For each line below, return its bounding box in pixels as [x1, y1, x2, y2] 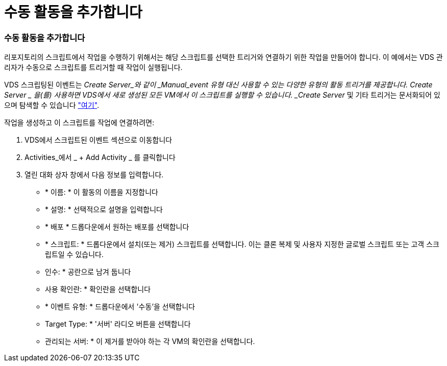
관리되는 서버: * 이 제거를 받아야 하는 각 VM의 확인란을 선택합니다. [45, 337, 255, 346]
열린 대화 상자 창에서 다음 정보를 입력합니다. [24, 170, 164, 179]
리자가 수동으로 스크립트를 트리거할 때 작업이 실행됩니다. [4, 63, 183, 72]
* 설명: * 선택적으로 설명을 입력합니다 [45, 205, 163, 214]
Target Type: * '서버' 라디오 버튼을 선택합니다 [45, 319, 191, 329]
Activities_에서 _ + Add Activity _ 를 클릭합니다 [24, 153, 176, 162]
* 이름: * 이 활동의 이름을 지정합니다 [45, 188, 159, 197]
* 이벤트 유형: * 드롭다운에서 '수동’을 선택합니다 [45, 302, 195, 311]
